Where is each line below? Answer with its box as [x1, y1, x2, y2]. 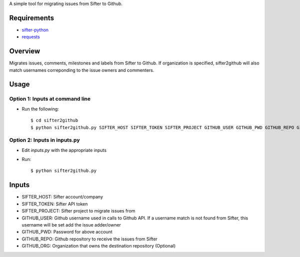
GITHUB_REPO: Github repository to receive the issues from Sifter [21, 235, 157, 242]
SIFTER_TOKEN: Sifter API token [21, 200, 88, 207]
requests [21, 34, 40, 40]
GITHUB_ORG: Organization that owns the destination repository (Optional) [21, 243, 176, 249]
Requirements [9, 13, 54, 22]
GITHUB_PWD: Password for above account [21, 229, 112, 235]
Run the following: [21, 105, 59, 112]
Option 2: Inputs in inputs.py [9, 136, 80, 143]
